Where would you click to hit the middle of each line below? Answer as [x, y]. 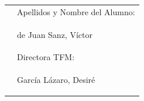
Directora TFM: [46, 57]
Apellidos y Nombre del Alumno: [76, 11]
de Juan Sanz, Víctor [55, 34]
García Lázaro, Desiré [56, 80]
